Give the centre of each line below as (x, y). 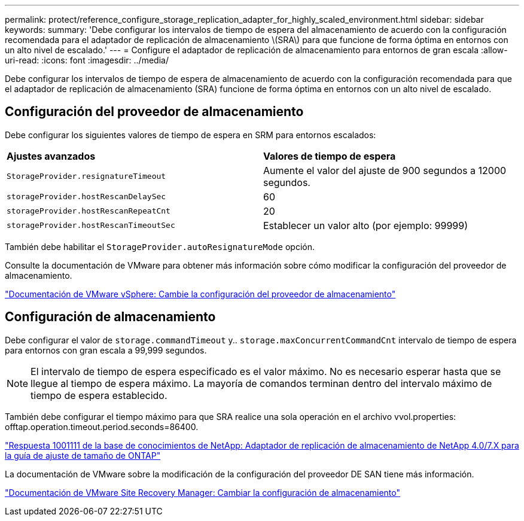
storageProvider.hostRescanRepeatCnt (89, 211)
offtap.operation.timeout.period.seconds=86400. (102, 426)
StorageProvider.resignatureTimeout (86, 176)
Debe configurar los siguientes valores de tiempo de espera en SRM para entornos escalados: (191, 135)
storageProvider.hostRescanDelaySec (86, 197)
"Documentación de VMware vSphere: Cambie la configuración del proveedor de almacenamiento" (200, 294)
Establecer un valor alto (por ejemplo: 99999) (366, 225)
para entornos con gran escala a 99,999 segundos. (106, 350)
